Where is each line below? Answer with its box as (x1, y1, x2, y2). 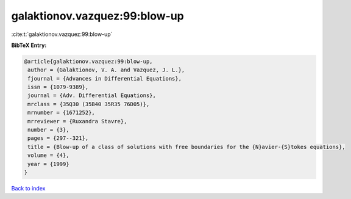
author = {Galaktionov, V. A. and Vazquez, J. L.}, (27, 67, 185, 73)
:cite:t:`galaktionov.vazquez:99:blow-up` (11, 31, 113, 38)
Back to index (11, 184, 46, 192)
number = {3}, (27, 126, 69, 134)
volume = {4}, (27, 152, 69, 159)
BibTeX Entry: (11, 42, 47, 49)
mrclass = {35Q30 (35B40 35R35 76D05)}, (27, 101, 150, 107)
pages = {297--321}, (27, 135, 89, 142)
